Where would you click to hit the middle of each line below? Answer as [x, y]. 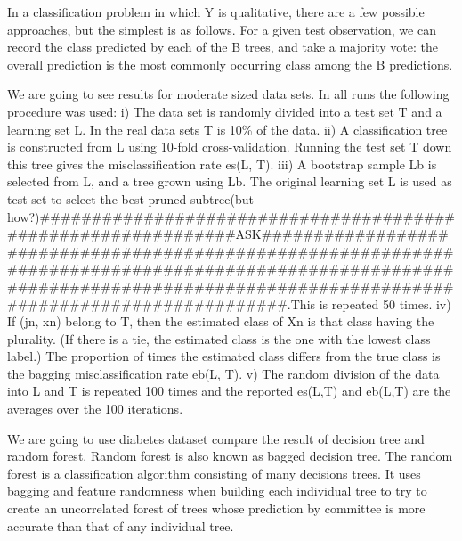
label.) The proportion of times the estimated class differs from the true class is [224, 356]
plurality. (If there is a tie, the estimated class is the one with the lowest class [219, 338]
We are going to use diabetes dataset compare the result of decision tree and [216, 438]
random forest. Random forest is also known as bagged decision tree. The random [230, 456]
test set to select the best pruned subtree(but [130, 198]
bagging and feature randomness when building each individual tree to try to [217, 491]
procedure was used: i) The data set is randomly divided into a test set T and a [225, 111]
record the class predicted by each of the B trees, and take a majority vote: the [223, 47]
